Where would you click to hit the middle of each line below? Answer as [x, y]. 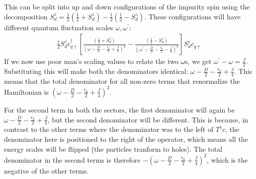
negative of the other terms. [46, 170]
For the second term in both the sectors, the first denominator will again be [120, 109]
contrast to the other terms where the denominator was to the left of [109, 129]
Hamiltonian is [26, 91]
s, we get [198, 61]
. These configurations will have [192, 16]
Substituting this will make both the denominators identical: [96, 71]
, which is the [227, 159]
